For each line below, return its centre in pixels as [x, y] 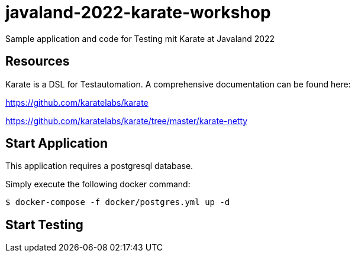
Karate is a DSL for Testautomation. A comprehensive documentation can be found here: [178, 84]
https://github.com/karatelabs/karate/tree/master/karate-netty [127, 121]
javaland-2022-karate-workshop [138, 12]
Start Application [57, 144]
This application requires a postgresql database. [99, 166]
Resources [38, 61]
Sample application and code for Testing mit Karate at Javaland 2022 [140, 38]
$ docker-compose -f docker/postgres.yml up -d [118, 202]
